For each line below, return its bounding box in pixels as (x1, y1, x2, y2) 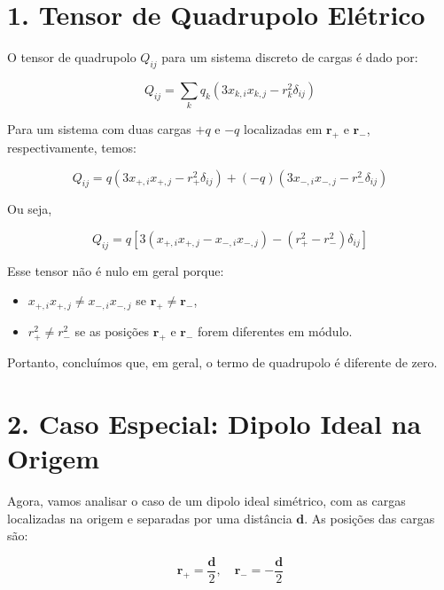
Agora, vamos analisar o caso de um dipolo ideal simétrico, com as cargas (7, 491, 406, 509)
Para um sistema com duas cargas (7, 120, 191, 138)
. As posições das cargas (304, 508, 435, 527)
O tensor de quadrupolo (7, 48, 136, 67)
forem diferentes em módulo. (198, 322, 353, 341)
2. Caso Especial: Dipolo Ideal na (7, 405, 422, 441)
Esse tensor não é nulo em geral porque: (7, 261, 224, 279)
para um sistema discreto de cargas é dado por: (161, 48, 418, 67)
